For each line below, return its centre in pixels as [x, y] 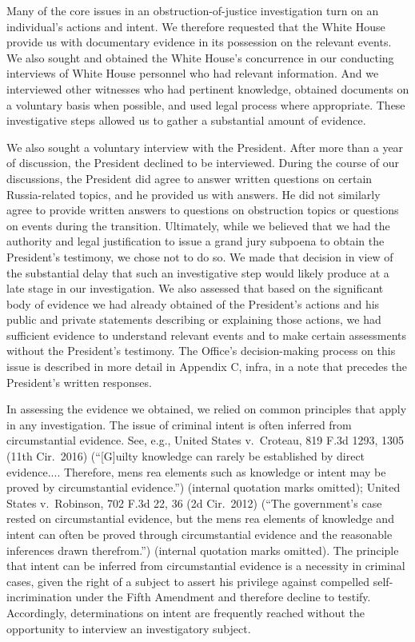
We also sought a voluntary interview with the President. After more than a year [205, 147]
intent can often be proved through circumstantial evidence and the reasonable [200, 534]
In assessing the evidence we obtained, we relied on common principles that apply [207, 409]
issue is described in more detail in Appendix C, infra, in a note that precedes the [207, 367]
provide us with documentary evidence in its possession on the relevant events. [199, 42]
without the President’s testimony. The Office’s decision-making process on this [201, 351]
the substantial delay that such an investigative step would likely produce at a [198, 272]
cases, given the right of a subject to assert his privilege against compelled [188, 581]
